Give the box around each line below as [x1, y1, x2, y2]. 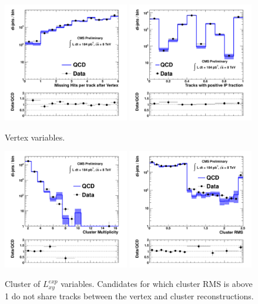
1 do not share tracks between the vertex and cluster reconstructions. [5, 289, 254, 302]
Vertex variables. [5, 131, 65, 143]
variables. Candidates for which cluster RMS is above [61, 278, 253, 290]
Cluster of [5, 278, 41, 290]
